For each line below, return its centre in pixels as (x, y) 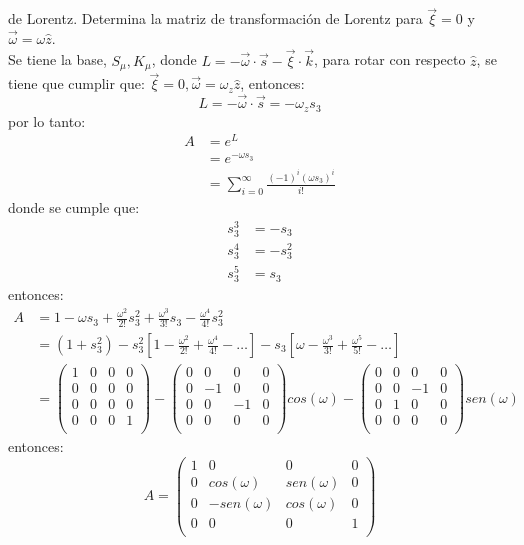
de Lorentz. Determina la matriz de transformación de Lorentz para (215, 18)
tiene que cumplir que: (76, 83)
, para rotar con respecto (389, 59)
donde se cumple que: (74, 207)
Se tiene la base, (57, 59)
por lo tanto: (47, 120)
